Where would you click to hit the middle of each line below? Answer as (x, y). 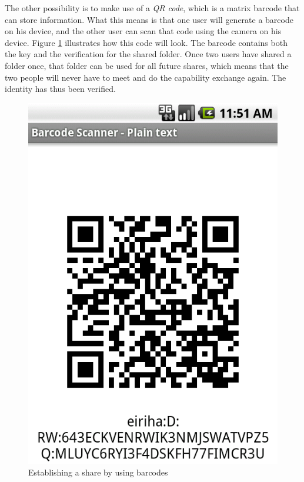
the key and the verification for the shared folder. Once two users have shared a (148, 54)
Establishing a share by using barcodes (98, 472)
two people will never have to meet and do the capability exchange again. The (146, 77)
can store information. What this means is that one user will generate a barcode (149, 19)
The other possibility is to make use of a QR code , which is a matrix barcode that (152, 8)
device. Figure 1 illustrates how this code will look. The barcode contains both (146, 42)
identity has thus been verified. (60, 89)
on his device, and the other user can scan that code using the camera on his (143, 31)
